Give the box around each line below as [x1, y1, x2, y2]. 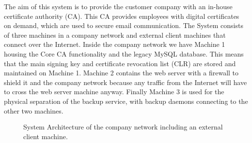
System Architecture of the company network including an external [23, 122, 223, 132]
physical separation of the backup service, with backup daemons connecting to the [4, 96, 248, 106]
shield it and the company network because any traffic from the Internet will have [4, 77, 247, 87]
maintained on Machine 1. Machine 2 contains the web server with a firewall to [4, 68, 239, 78]
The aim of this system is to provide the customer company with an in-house [4, 1, 233, 11]
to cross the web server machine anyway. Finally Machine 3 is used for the [4, 86, 224, 97]
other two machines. [4, 105, 63, 115]
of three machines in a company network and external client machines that [4, 29, 226, 40]
